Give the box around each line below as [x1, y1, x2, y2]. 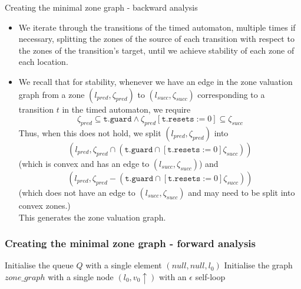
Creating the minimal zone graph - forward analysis [5, 236, 256, 251]
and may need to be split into [188, 186, 295, 198]
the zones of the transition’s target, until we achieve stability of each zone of [18, 44, 295, 56]
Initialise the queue [5, 259, 74, 271]
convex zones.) [18, 199, 71, 211]
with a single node [48, 270, 114, 283]
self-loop [195, 270, 226, 283]
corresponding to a [197, 88, 265, 100]
